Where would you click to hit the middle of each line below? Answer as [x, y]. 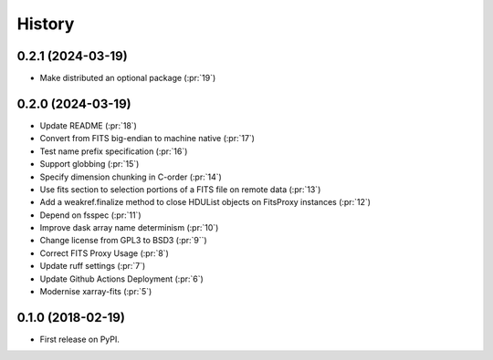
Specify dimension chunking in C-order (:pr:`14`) [131, 177]
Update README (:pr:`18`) [88, 125]
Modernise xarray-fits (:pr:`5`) [96, 292]
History [46, 24]
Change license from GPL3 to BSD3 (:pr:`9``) [123, 241]
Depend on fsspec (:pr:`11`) [90, 215]
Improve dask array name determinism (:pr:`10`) [129, 228]
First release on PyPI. [80, 339]
